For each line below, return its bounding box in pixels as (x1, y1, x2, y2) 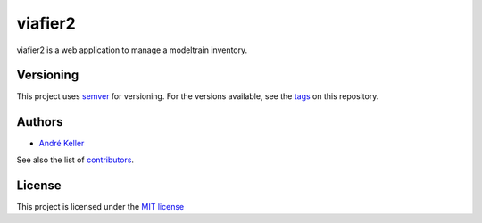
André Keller (38, 138, 85, 149)
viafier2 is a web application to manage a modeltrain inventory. (16, 45, 248, 55)
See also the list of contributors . (16, 154, 134, 165)
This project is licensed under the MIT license (16, 201, 185, 211)
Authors (16, 114, 63, 129)
